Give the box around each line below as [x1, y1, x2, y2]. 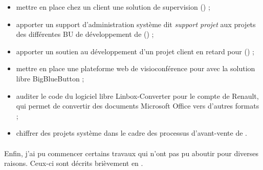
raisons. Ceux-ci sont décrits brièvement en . [4, 158, 143, 168]
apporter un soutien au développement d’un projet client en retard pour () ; [16, 46, 254, 56]
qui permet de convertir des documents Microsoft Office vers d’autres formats [16, 100, 259, 111]
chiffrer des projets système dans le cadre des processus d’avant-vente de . [16, 128, 247, 138]
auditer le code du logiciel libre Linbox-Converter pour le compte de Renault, [16, 90, 259, 101]
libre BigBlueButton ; [16, 73, 84, 83]
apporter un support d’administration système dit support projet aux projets [16, 18, 256, 29]
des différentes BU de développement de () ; [16, 29, 154, 39]
